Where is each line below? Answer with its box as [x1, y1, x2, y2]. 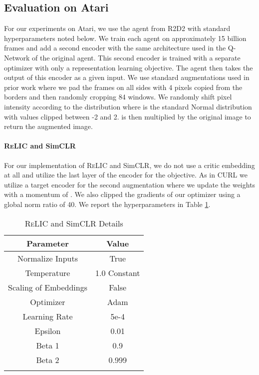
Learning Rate [22, 310, 73, 322]
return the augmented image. [4, 121, 93, 131]
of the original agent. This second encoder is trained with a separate [32, 52, 241, 62]
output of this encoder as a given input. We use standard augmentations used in [4, 72, 250, 82]
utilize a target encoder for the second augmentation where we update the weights [4, 179, 256, 189]
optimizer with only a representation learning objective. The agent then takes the [4, 62, 253, 72]
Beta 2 [36, 353, 59, 365]
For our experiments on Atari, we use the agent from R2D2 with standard [4, 23, 231, 33]
